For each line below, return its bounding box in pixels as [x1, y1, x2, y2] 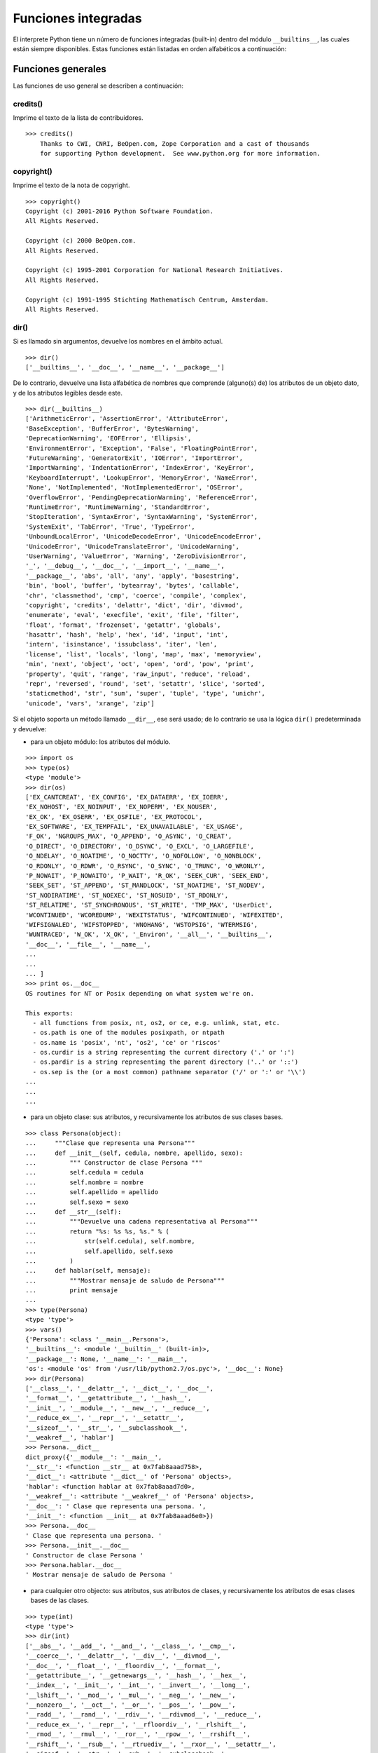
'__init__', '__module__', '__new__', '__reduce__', [25, 1404, 210, 1412]
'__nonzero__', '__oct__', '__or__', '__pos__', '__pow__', [25, 1701, 236, 1709]
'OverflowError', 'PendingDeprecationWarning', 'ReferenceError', [25, 493, 258, 501]
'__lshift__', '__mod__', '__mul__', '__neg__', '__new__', [25, 1691, 236, 1699]
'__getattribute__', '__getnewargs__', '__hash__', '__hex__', [25, 1671, 247, 1679]
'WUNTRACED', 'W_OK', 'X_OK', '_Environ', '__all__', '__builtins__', [25, 930, 273, 939]
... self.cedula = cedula [25, 1168, 143, 1177]
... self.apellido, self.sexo [25, 1247, 174, 1255]
